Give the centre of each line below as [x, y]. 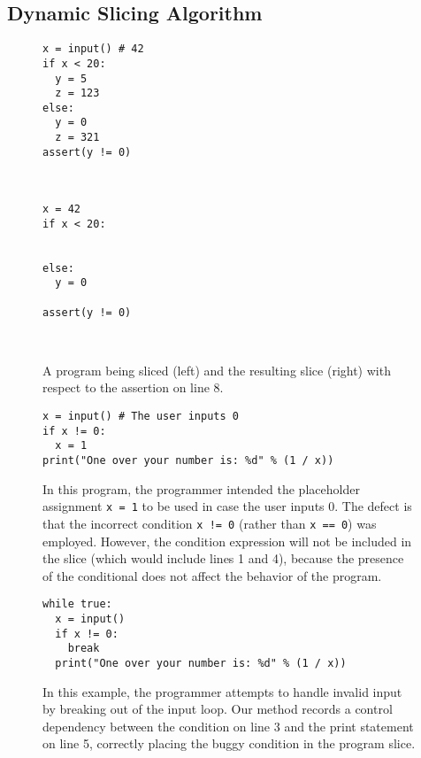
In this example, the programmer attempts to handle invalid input [222, 691]
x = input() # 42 [93, 49]
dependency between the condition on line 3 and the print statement [228, 726]
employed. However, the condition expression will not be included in [227, 541]
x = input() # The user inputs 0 [141, 417]
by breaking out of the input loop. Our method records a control [218, 709]
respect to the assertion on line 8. [133, 387]
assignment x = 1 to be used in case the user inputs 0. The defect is [227, 506]
